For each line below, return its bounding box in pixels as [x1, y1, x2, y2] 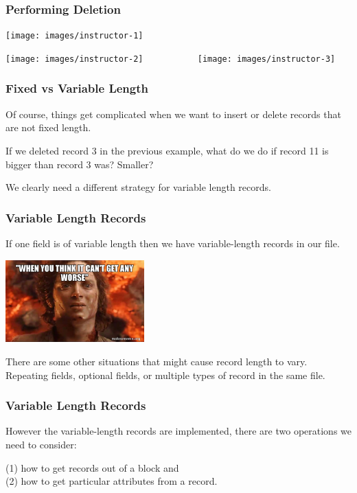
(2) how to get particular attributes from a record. [5, 474, 218, 488]
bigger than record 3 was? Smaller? [5, 157, 154, 171]
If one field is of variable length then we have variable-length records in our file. [5, 236, 340, 250]
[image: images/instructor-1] [5, 31, 143, 41]
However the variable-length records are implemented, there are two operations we [5, 424, 352, 438]
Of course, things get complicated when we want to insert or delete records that [5, 106, 341, 121]
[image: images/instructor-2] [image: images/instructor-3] [5, 54, 336, 64]
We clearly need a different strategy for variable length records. [5, 180, 271, 194]
